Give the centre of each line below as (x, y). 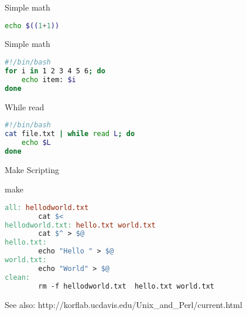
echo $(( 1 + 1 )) (32, 26)
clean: (17, 277)
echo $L (36, 142)
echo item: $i (49, 79)
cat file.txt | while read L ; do (70, 134)
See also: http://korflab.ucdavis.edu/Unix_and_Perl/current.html (123, 304)
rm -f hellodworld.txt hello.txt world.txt (126, 286)
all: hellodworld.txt (47, 207)
